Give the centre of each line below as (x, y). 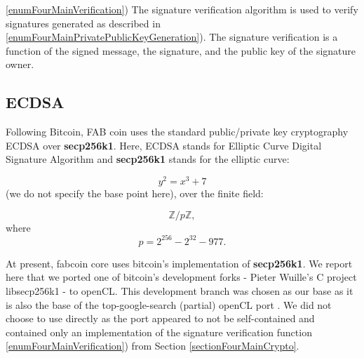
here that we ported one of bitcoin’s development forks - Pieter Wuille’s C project (181, 277)
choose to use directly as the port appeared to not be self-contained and (160, 318)
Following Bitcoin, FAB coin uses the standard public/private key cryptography (177, 132)
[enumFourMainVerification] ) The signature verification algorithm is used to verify (182, 9)
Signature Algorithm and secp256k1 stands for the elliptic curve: (148, 159)
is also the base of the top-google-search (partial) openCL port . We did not (169, 304)
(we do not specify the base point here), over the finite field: (135, 193)
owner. (20, 64)
